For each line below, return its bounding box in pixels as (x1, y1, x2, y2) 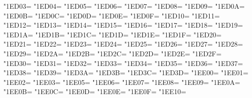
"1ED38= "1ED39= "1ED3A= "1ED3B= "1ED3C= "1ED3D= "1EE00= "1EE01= (3, 67, 249, 78)
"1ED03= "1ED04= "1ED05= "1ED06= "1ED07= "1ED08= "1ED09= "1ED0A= (3, 1, 245, 11)
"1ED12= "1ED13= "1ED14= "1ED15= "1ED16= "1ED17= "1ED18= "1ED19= (3, 20, 243, 30)
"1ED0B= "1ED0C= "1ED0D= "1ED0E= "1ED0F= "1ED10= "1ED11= (3, 10, 220, 20)
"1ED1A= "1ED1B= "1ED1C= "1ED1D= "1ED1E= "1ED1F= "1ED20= (3, 29, 222, 39)
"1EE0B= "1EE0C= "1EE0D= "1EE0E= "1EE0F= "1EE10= (3, 86, 186, 97)
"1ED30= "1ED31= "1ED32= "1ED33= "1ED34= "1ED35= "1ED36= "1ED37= (3, 58, 243, 68)
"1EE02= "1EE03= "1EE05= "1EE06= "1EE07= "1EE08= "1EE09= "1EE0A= (3, 77, 240, 87)
